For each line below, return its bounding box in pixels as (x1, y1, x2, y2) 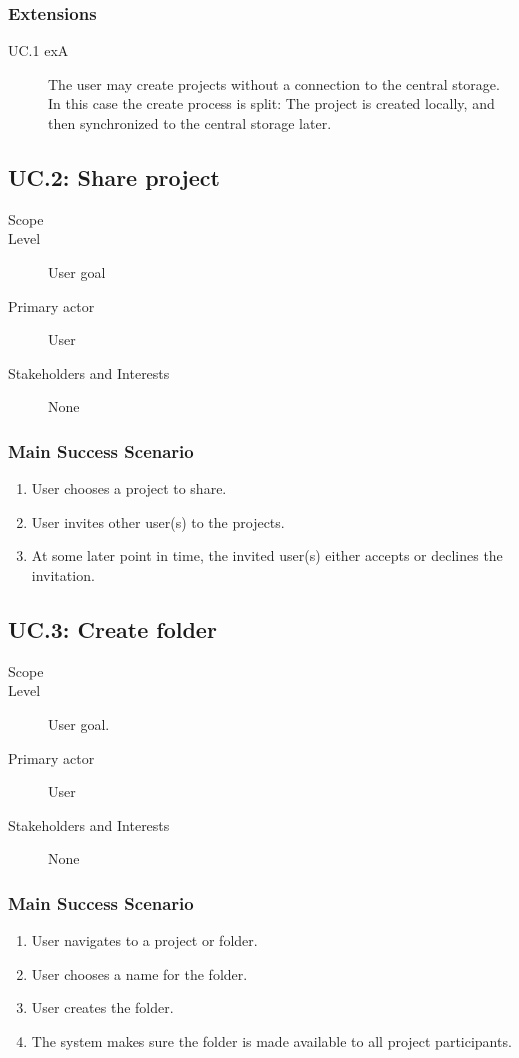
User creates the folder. (31, 997, 174, 1018)
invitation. (31, 564, 95, 585)
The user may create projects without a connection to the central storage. (48, 73, 500, 94)
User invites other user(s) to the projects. (31, 511, 285, 532)
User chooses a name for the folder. (31, 963, 248, 984)
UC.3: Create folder (8, 613, 217, 644)
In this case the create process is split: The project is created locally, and (48, 93, 495, 114)
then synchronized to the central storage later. (48, 113, 332, 133)
